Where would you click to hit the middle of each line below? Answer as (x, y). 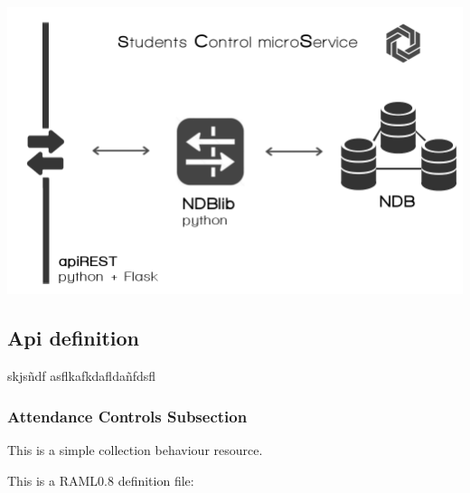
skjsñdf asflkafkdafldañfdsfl (82, 376)
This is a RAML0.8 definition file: (101, 480)
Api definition (74, 338)
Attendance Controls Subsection (127, 416)
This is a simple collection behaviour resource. (135, 449)
